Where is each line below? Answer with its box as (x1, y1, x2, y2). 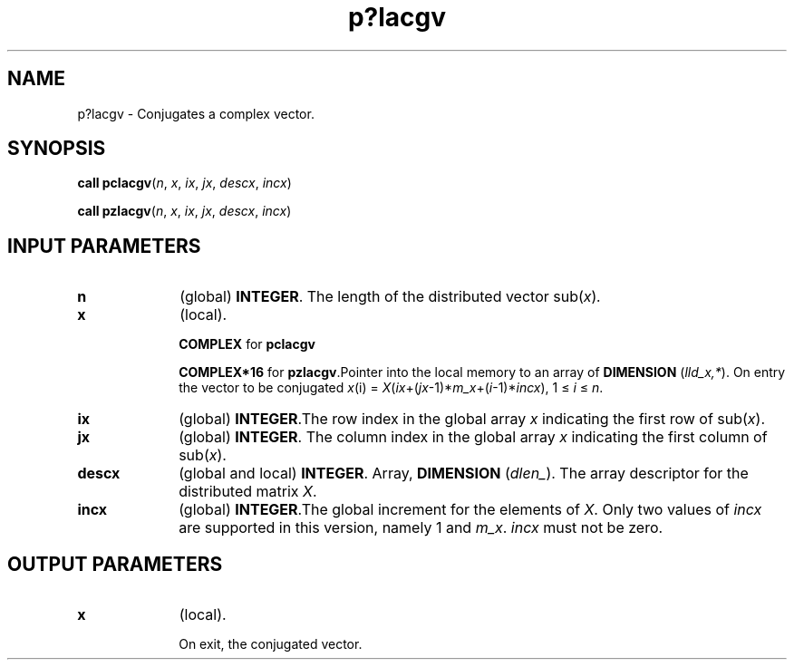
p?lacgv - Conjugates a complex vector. (77, 105, 315, 121)
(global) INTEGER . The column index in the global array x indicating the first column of (179, 428, 768, 447)
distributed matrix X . (179, 482, 317, 501)
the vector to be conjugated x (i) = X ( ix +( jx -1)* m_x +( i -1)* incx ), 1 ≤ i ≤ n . (179, 380, 604, 396)
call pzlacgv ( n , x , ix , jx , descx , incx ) (77, 203, 292, 219)
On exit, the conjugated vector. (179, 636, 363, 652)
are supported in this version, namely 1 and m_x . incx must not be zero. (179, 518, 663, 537)
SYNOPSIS (7, 137, 106, 160)
